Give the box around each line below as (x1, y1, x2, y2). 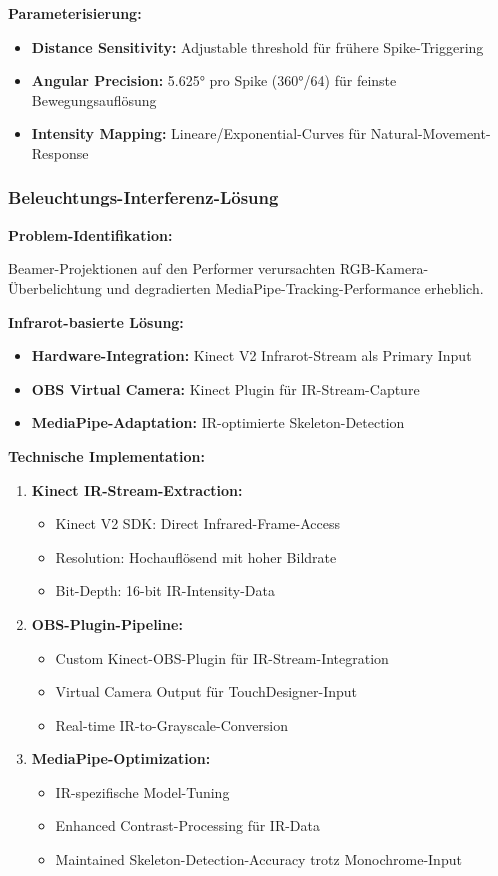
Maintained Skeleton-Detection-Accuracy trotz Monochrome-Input (55, 849, 462, 870)
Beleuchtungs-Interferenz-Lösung (8, 185, 279, 210)
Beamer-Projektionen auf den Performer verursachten (8, 258, 336, 279)
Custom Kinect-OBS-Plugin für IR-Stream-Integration (55, 647, 389, 668)
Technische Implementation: (8, 445, 205, 466)
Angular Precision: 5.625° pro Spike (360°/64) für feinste (31, 70, 397, 91)
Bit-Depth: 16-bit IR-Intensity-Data (55, 580, 276, 601)
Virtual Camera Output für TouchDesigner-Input (55, 681, 358, 702)
